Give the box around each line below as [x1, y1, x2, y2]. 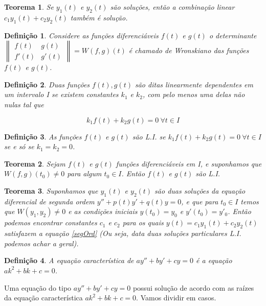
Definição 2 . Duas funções [4, 79, 90, 89]
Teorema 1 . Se [4, 2, 54, 12]
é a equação [196, 255, 232, 266]
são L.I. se [132, 131, 166, 142]
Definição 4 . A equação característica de [4, 255, 134, 266]
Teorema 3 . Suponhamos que [4, 185, 98, 196]
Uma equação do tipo [4, 282, 72, 293]
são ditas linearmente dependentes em [135, 79, 253, 89]
